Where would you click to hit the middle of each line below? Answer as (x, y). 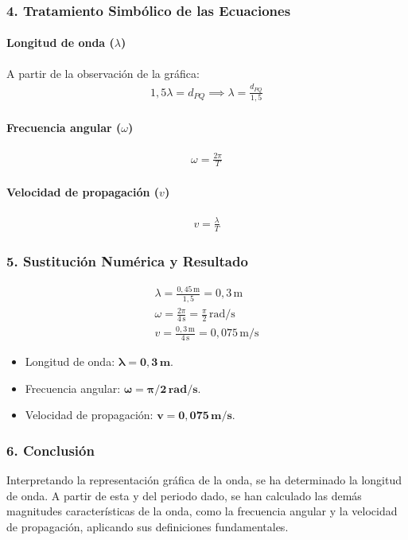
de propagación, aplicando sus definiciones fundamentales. (148, 526)
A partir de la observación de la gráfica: (103, 73)
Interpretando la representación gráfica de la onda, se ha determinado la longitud (204, 480)
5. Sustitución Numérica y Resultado (127, 260)
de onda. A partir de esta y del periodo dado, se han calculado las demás (184, 495)
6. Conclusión (51, 450)
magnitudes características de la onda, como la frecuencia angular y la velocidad (202, 511)
